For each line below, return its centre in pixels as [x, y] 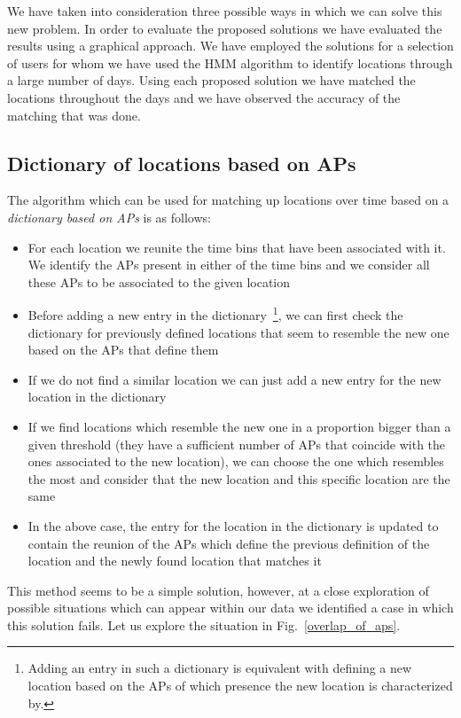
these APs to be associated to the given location [159, 281]
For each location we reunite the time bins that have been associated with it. [237, 247]
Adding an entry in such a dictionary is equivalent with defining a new [220, 668]
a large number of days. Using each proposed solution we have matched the [211, 80]
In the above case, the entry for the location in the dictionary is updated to [233, 525]
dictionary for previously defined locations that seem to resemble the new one [238, 332]
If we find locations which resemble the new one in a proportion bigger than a [239, 426]
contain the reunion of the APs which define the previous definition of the [229, 543]
